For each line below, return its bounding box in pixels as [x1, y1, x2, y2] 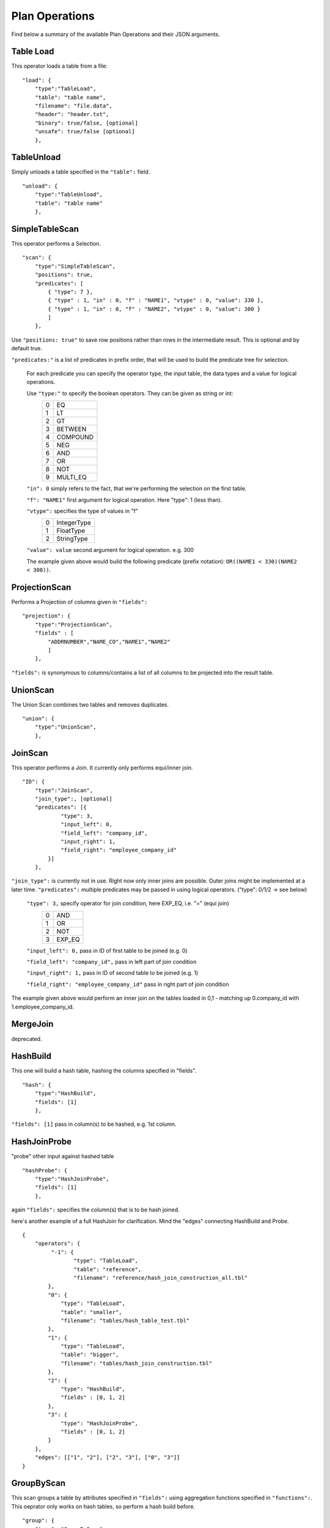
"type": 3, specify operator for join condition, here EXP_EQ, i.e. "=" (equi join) [26, 900, 229, 907]
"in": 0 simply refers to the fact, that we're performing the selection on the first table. [26, 485, 247, 492]
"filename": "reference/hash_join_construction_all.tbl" [73, 1274, 248, 1281]
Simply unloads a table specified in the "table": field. [11, 168, 150, 175]
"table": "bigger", [61, 1351, 119, 1358]
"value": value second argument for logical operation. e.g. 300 [26, 546, 194, 554]
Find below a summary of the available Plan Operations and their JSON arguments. [11, 31, 220, 38]
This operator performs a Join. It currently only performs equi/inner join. [11, 764, 193, 771]
